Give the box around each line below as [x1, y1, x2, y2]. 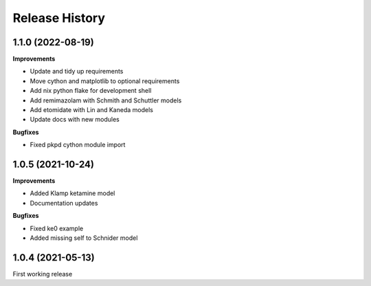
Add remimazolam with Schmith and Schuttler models [30, 96, 182, 104]
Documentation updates [30, 199, 98, 207]
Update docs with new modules [30, 115, 120, 124]
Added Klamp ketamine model [30, 189, 115, 197]
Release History [12, 10, 106, 25]
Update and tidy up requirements [30, 67, 124, 76]
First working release [12, 269, 73, 278]
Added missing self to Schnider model [30, 234, 138, 242]
